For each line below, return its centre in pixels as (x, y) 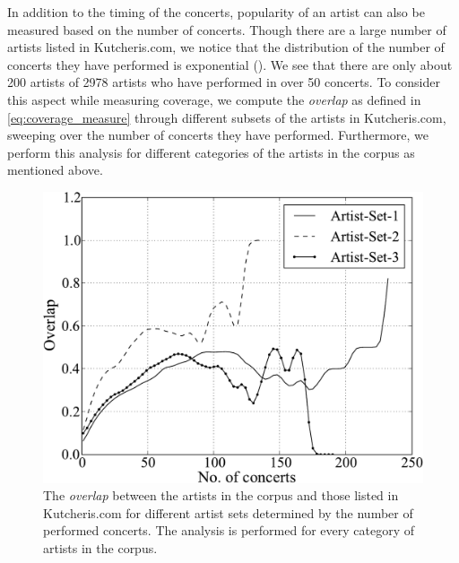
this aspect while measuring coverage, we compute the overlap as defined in (214, 99)
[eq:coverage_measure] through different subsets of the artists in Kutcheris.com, (227, 117)
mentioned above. (55, 170)
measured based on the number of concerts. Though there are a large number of (227, 29)
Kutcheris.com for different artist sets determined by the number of (228, 512)
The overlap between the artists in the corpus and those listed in (221, 495)
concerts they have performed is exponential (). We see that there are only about (230, 64)
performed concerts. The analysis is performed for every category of (229, 530)
